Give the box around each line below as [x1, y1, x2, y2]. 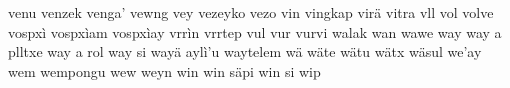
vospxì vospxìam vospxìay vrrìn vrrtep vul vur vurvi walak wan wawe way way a [8, 21, 502, 42]
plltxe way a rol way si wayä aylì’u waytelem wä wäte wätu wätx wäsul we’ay [8, 41, 482, 62]
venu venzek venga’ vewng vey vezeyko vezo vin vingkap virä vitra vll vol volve [8, 2, 494, 22]
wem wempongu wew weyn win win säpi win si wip [8, 60, 321, 81]
